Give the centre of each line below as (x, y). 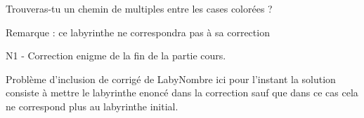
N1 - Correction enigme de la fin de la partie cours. (116, 56)
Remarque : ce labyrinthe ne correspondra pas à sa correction (138, 32)
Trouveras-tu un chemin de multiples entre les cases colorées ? (139, 8)
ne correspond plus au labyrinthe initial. (92, 106)
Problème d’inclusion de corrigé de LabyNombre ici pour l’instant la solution (171, 79)
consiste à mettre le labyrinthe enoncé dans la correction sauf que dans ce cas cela (182, 93)
